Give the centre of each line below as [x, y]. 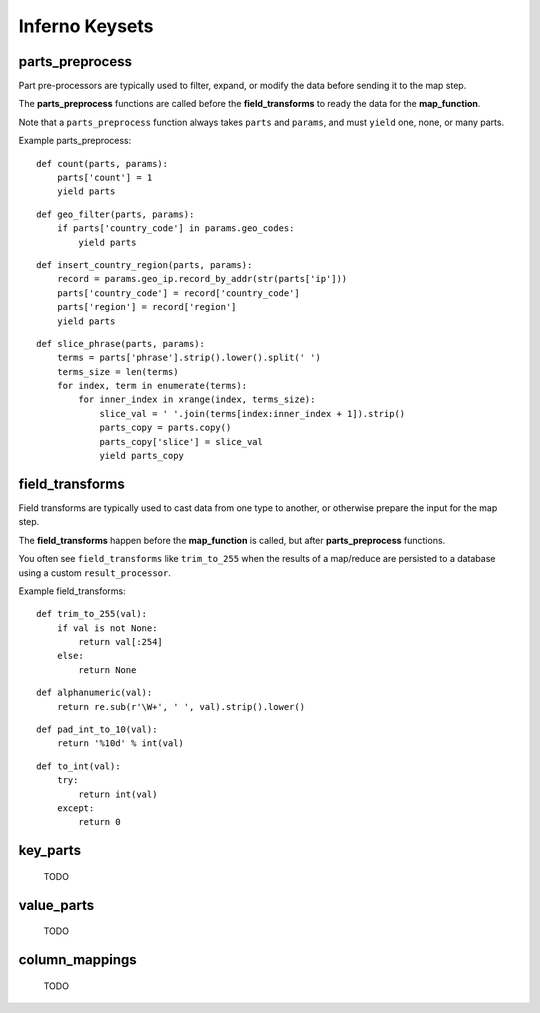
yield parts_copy [142, 456]
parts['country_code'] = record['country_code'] [178, 293]
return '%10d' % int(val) [120, 743]
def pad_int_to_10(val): [97, 729]
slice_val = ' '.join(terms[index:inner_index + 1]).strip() [252, 413]
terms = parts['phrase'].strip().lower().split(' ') [189, 358]
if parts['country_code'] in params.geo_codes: [175, 228]
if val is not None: [107, 628]
